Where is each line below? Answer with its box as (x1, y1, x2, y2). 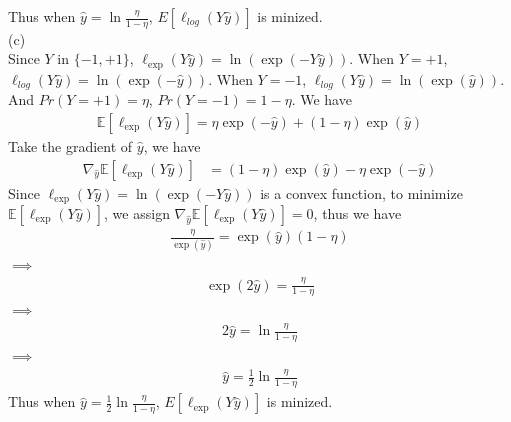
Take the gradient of (8, 135, 133, 156)
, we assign (104, 203, 170, 224)
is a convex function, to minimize (260, 182, 463, 203)
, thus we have (313, 203, 402, 224)
